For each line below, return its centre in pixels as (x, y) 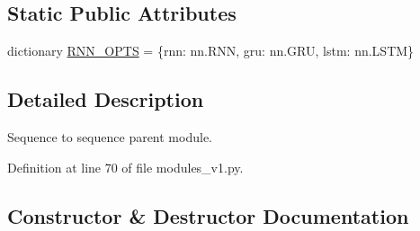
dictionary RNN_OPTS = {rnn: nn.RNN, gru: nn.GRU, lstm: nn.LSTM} (211, 51)
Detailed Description (106, 99)
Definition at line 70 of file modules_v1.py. (125, 167)
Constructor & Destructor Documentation (208, 215)
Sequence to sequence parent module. (110, 137)
